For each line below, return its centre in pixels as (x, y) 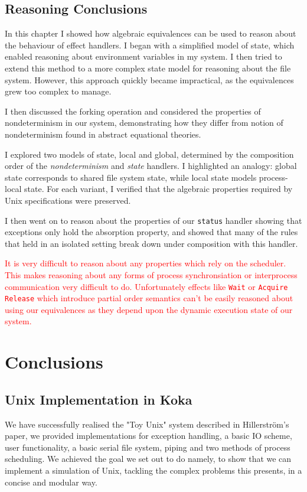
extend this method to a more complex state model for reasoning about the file (148, 68)
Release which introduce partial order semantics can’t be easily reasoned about (149, 298)
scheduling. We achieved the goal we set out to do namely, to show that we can (148, 459)
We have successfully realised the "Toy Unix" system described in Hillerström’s (147, 424)
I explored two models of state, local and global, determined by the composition (149, 154)
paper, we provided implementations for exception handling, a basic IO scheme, (148, 436)
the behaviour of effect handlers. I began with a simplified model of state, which (150, 45)
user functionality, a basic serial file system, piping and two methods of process (148, 447)
